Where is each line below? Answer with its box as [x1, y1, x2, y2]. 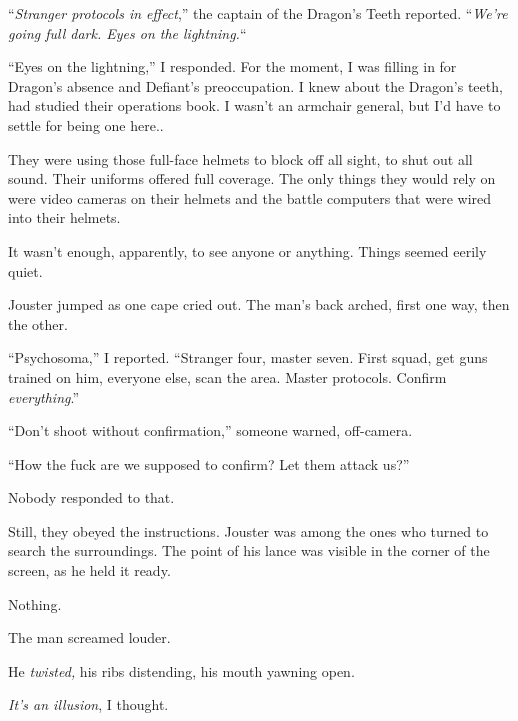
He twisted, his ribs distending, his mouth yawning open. [8, 660, 355, 681]
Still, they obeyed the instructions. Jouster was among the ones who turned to [8, 520, 489, 541]
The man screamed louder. [8, 627, 171, 648]
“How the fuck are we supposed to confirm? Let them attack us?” [8, 453, 410, 474]
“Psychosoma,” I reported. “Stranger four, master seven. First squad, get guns [8, 347, 488, 368]
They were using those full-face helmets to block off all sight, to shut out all [8, 148, 473, 169]
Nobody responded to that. [8, 487, 175, 508]
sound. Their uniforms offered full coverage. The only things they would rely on [8, 168, 496, 189]
